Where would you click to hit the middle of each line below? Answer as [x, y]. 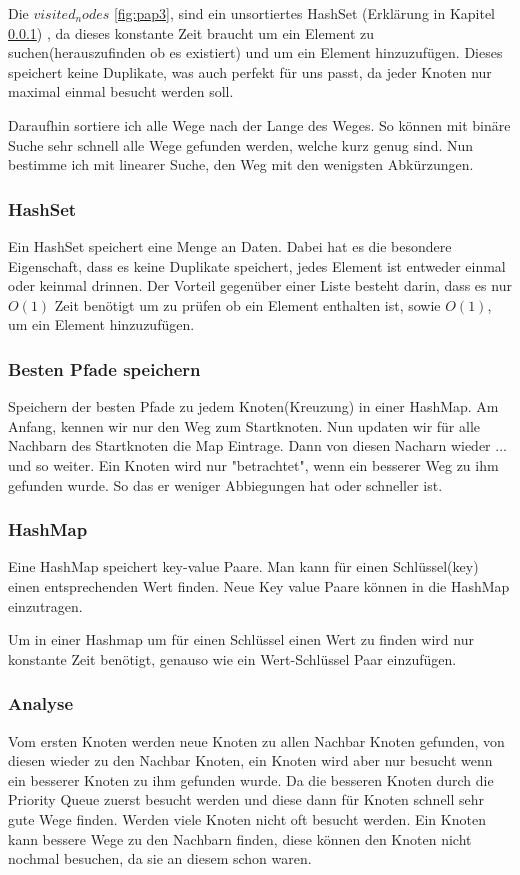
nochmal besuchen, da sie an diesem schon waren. [160, 858]
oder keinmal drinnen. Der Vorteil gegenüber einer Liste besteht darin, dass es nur [260, 285]
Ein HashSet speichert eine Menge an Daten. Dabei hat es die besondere [230, 245]
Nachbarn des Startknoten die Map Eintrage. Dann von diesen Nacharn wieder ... [257, 445]
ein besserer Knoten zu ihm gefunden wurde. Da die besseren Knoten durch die [251, 779]
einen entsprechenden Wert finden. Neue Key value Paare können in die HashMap [259, 585]
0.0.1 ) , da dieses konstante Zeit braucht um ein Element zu [191, 32]
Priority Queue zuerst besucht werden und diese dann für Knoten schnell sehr [246, 799]
